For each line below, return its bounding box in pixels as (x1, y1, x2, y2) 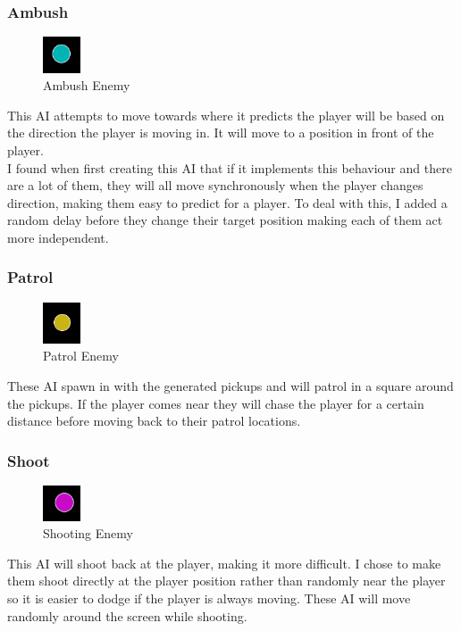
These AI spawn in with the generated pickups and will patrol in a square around (7, 377, 454, 395)
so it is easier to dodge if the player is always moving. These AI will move (7, 589, 411, 608)
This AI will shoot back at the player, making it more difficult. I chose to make (7, 553, 441, 572)
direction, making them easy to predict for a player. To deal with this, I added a (7, 193, 448, 212)
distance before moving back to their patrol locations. (7, 411, 301, 430)
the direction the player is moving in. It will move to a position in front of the (7, 123, 434, 142)
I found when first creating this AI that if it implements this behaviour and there (7, 158, 452, 177)
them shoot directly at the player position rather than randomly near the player (7, 571, 446, 590)
